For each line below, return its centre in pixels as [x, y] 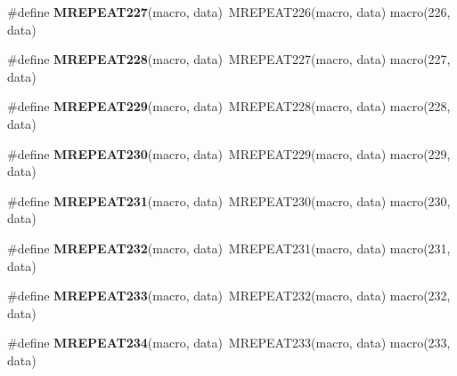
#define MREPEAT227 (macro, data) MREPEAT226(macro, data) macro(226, [229, 12]
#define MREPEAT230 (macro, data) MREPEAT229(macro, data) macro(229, [229, 153]
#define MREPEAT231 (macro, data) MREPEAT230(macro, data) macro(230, [229, 200]
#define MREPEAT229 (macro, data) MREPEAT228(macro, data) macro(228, [229, 106]
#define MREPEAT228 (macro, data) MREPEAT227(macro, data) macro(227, [229, 59]
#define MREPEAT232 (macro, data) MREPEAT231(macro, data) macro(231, [229, 248]
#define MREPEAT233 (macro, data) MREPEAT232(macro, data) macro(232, [229, 296]
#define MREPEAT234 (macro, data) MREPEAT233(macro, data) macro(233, [229, 343]
